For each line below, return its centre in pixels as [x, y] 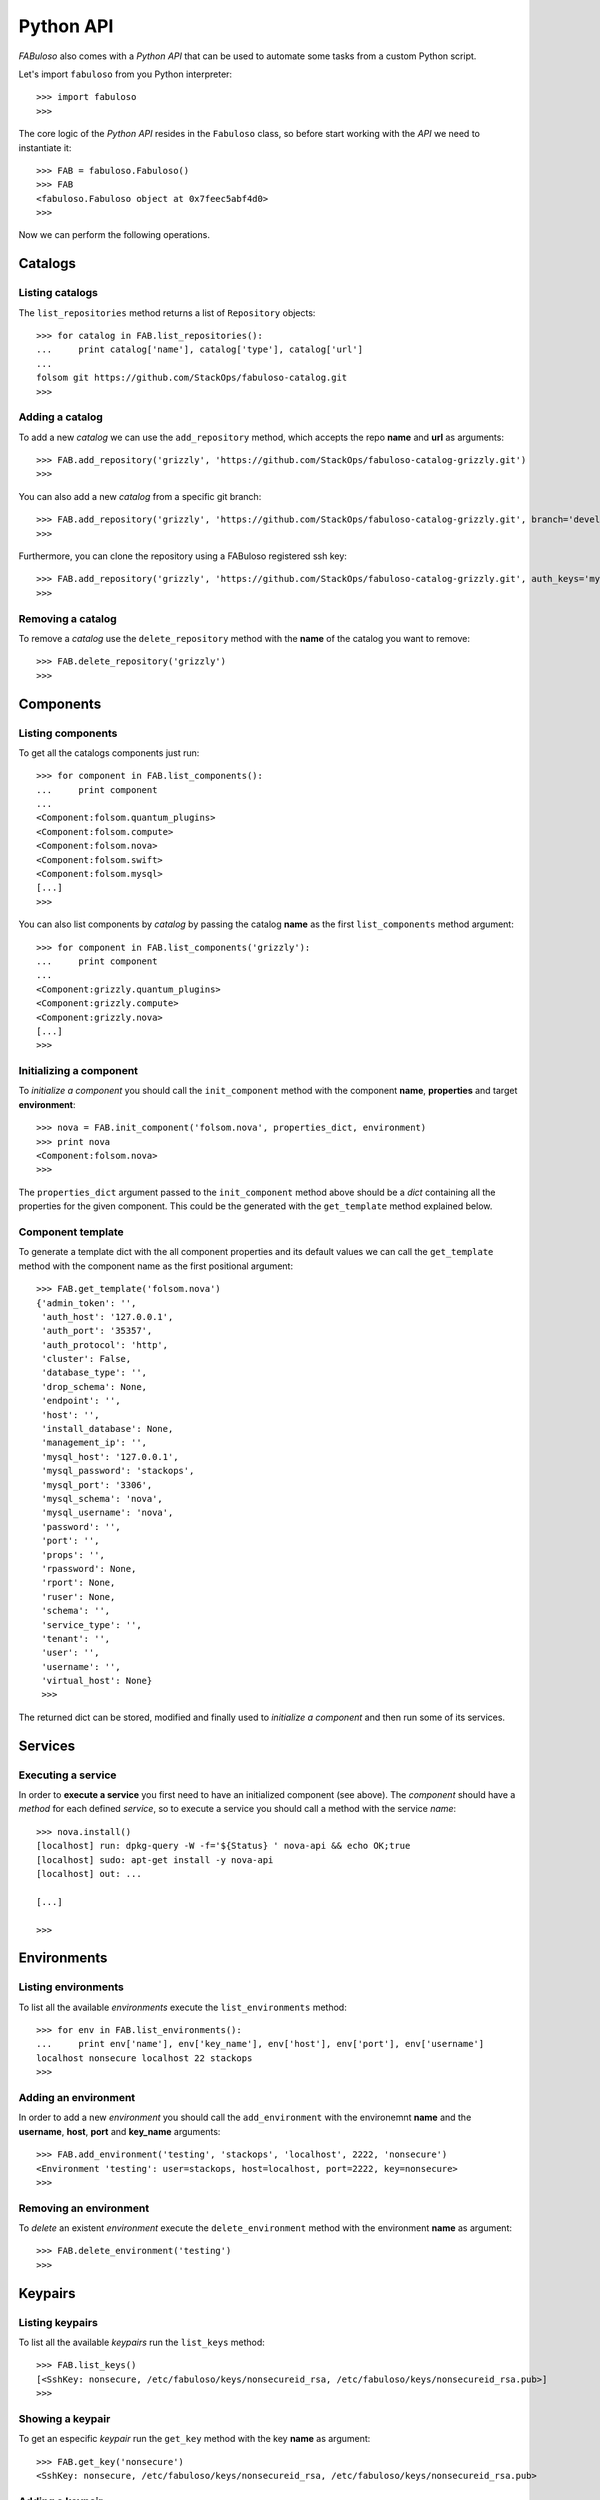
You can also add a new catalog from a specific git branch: [140, 496]
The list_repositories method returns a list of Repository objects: [167, 312]
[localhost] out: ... [89, 1873]
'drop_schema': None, [94, 1386]
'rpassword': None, [89, 1568]
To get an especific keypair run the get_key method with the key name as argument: [194, 2439]
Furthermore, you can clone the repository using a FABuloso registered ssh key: [182, 556]
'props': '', [73, 1554]
